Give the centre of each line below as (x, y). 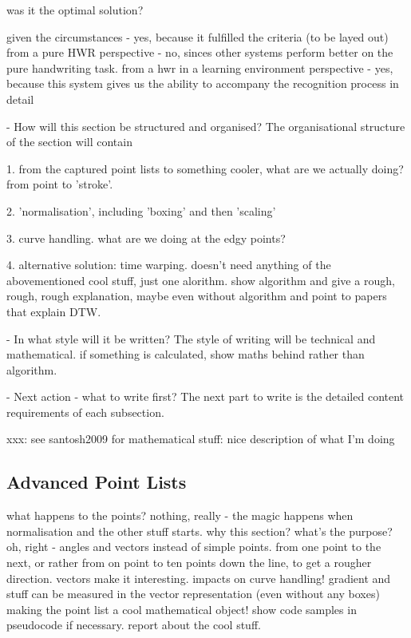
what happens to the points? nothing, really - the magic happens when (180, 515)
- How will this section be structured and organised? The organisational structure (206, 126)
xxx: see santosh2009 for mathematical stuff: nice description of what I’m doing (201, 439)
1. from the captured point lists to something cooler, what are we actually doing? (205, 168)
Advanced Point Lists (97, 482)
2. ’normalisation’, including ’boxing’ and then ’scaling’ (141, 210)
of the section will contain (69, 142)
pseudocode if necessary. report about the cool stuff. (134, 625)
